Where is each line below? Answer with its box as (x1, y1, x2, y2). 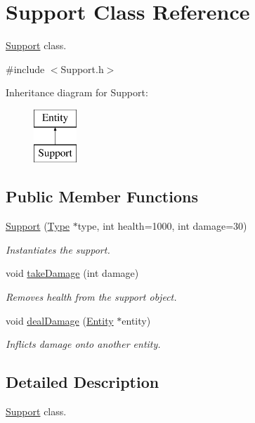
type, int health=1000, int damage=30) (77, 219, 247, 233)
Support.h (60, 61, 104, 76)
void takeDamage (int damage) (6, 266, 139, 280)
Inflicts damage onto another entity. (6, 337, 161, 351)
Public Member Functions (6, 186, 198, 207)
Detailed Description (6, 371, 159, 393)
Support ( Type (6, 219, 70, 233)
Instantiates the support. (6, 242, 110, 256)
